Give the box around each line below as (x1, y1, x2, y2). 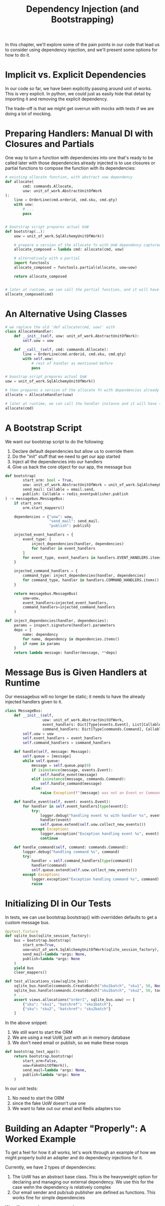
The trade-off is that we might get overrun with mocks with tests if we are (5, 106, 154, 112)
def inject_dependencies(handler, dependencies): (5, 618, 109, 623)
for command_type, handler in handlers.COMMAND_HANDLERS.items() (23, 578, 160, 583)
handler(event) (40, 817, 71, 822)
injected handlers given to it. (5, 699, 63, 705)
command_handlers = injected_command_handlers (23, 605, 115, 610)
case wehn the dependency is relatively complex (12, 1184, 111, 1190)
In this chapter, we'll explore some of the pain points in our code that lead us (5, 42, 160, 48)
